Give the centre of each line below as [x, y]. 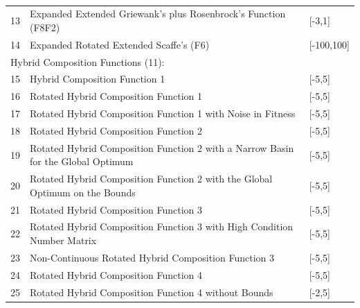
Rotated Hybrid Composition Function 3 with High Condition [162, 226]
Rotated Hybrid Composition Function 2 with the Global [151, 179]
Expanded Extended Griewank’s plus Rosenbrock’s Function [158, 14]
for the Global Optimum [82, 161]
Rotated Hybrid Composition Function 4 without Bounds [152, 292]
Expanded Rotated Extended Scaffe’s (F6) [120, 44]
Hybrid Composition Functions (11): [88, 61]
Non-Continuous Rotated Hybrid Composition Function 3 [152, 257]
